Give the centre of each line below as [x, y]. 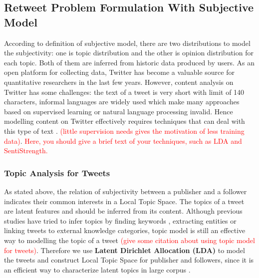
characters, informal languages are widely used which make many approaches [122, 102]
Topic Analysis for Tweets [57, 172]
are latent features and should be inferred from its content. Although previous [123, 211]
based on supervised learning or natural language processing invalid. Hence [119, 111]
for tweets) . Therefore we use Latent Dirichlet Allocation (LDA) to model [125, 250]
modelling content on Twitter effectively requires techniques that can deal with [125, 121]
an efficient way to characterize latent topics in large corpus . [97, 269]
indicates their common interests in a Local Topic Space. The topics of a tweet [124, 201]
